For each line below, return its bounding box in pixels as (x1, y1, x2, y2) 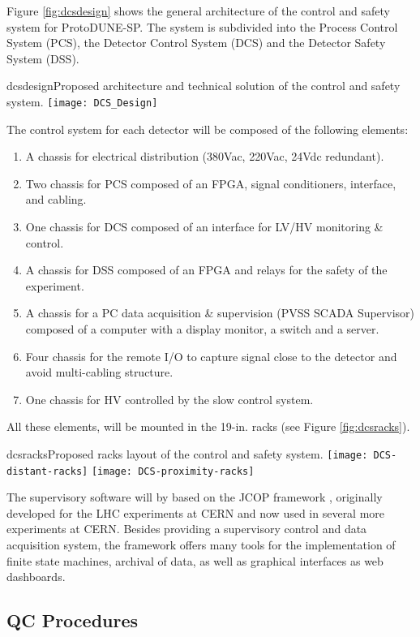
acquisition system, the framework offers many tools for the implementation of (6, 536, 396, 553)
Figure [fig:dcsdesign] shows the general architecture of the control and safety (6, 2, 390, 19)
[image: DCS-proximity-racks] (91, 465, 255, 477)
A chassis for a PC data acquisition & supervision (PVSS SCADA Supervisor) (25, 304, 415, 321)
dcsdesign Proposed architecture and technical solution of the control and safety (6, 77, 401, 94)
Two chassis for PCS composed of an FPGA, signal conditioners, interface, (25, 174, 396, 192)
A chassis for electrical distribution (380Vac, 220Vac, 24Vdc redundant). (25, 148, 384, 165)
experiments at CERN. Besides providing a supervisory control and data (6, 520, 367, 537)
